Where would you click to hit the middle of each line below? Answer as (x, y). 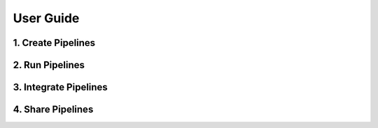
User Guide (46, 18)
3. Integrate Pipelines (60, 87)
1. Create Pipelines (54, 43)
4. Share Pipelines (53, 110)
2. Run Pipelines (49, 65)
